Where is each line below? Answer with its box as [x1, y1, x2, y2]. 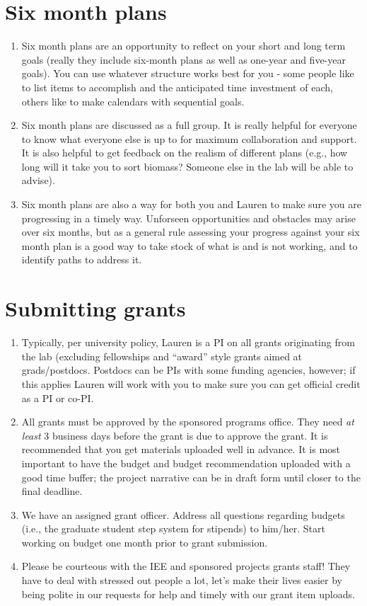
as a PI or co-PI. [21, 390, 94, 405]
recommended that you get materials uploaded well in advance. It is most [21, 442, 341, 457]
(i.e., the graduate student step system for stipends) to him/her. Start [21, 521, 325, 536]
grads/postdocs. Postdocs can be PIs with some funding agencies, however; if [21, 362, 356, 377]
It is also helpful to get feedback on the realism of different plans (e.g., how [21, 145, 348, 160]
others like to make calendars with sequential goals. [21, 93, 245, 108]
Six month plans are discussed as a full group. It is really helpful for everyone [21, 118, 357, 132]
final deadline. [21, 484, 83, 498]
